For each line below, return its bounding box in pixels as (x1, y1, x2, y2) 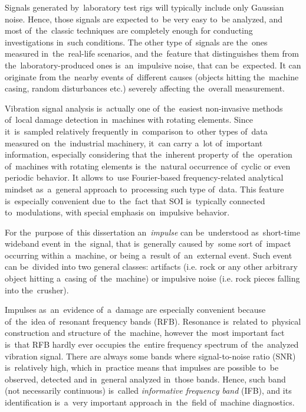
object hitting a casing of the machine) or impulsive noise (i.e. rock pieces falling (5, 272, 300, 285)
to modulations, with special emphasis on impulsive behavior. (5, 206, 230, 218)
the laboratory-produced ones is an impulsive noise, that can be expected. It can (5, 58, 301, 71)
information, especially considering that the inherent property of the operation (5, 148, 292, 161)
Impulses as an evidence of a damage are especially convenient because (5, 303, 266, 316)
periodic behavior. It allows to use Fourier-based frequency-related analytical (5, 171, 284, 184)
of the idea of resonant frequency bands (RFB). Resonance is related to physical (5, 315, 301, 327)
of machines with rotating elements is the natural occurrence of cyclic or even (5, 159, 291, 172)
